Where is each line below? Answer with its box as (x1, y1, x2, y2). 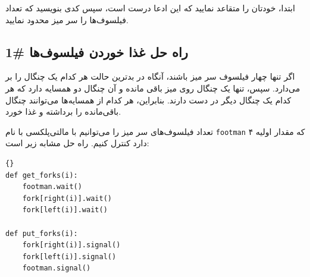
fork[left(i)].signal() (22, 252, 117, 261)
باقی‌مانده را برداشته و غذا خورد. (5, 105, 121, 118)
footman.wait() (22, 182, 82, 191)
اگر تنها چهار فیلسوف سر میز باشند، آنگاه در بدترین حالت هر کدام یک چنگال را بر (5, 70, 295, 83)
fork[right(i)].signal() (22, 241, 121, 250)
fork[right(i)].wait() (22, 194, 112, 203)
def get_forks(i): (5, 171, 78, 180)
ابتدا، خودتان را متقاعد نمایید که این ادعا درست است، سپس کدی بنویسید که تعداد (5, 2, 295, 14)
